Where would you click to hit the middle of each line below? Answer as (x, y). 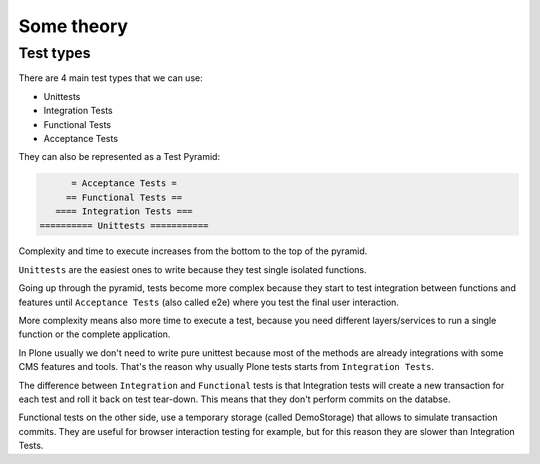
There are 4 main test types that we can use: (111, 78)
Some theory (73, 26)
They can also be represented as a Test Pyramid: (119, 157)
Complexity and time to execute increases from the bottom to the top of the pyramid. (193, 251)
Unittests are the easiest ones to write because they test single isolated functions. (192, 269)
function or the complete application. (94, 334)
